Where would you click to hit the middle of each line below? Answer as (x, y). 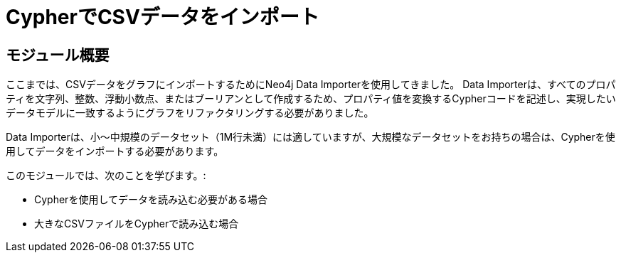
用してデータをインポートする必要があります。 (115, 151)
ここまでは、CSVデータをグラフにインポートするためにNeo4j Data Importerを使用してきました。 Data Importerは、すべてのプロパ (311, 85)
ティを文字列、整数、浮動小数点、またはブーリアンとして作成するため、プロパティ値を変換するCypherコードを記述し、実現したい (311, 99)
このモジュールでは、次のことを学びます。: (106, 176)
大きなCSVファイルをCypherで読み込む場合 (137, 224)
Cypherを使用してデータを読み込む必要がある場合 (151, 200)
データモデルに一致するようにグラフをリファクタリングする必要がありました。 (190, 113)
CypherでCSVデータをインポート (163, 17)
